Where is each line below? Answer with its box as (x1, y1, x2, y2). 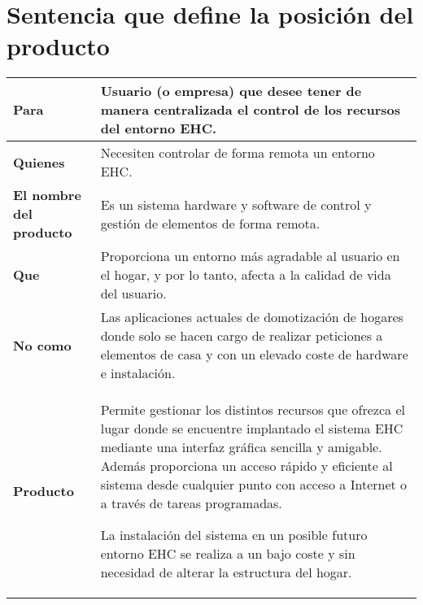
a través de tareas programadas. (100, 494, 282, 513)
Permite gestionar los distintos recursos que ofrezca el (100, 400, 405, 420)
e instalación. (100, 363, 176, 383)
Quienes (13, 152, 65, 172)
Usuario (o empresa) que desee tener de (100, 81, 362, 101)
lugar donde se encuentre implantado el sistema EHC (100, 419, 403, 438)
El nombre (13, 185, 81, 205)
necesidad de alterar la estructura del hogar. (100, 563, 352, 582)
